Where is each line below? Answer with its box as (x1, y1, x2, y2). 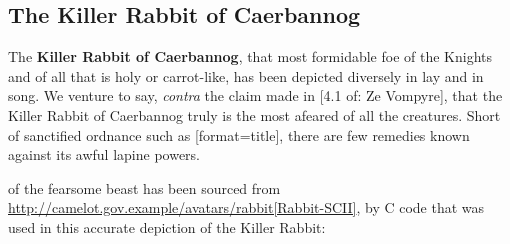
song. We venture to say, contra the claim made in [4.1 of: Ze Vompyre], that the (8, 85, 503, 106)
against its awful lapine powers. (8, 144, 200, 165)
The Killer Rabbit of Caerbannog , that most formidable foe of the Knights (8, 46, 492, 67)
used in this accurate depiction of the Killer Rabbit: (8, 216, 326, 237)
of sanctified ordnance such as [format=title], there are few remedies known (8, 124, 470, 145)
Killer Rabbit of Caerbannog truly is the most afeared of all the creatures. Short (8, 104, 501, 125)
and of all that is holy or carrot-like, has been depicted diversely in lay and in (8, 65, 484, 86)
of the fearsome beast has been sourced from (8, 177, 281, 198)
